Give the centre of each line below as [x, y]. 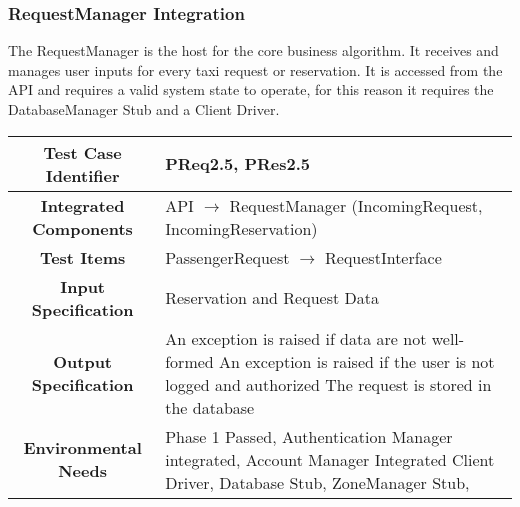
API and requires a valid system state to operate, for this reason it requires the [251, 89]
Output [83, 361]
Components [82, 228]
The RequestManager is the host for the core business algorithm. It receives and [253, 50]
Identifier [82, 175]
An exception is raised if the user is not [357, 361]
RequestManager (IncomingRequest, [356, 205]
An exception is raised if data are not [296, 338]
